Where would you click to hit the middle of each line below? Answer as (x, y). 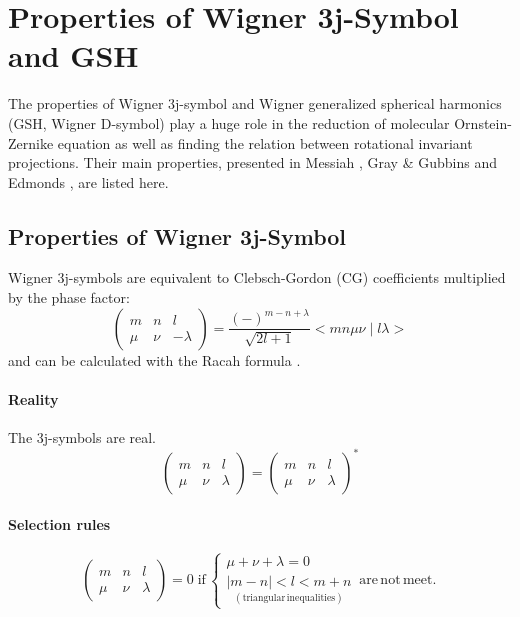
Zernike (31, 142)
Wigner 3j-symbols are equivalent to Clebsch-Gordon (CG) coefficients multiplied (257, 277)
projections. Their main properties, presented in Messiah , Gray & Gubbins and (253, 162)
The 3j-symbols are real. (82, 437)
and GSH (73, 55)
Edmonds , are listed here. (88, 181)
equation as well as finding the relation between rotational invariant (265, 142)
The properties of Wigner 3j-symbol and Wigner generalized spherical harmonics (255, 103)
